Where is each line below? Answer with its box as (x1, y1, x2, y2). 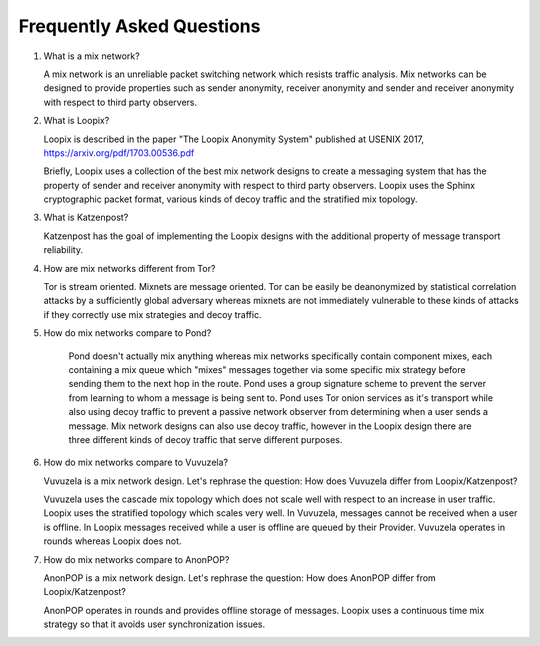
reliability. (43, 244, 84, 256)
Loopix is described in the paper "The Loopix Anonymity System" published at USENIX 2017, (43, 133, 425, 145)
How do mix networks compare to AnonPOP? (43, 553, 230, 565)
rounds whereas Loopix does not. (43, 535, 182, 547)
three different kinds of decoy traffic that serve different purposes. (68, 433, 343, 445)
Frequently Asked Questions (18, 15, 261, 37)
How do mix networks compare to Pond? (43, 327, 212, 339)
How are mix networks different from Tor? (43, 262, 216, 274)
